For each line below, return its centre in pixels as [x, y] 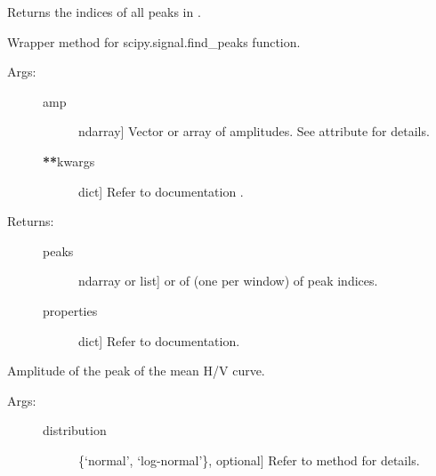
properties [70, 310]
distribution [75, 430]
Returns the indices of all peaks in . [104, 12]
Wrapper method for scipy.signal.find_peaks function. [154, 41]
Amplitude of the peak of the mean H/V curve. [136, 371]
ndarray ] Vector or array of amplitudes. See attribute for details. [254, 131]
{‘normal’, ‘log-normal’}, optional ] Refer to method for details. [249, 460]
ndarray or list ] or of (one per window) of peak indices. [228, 281]
